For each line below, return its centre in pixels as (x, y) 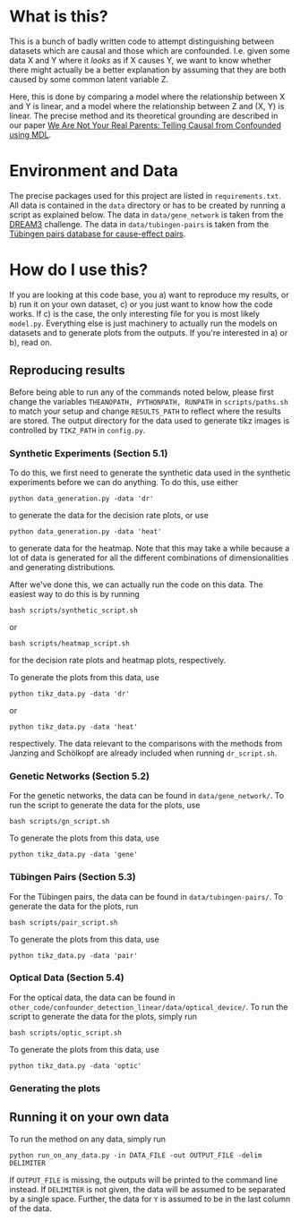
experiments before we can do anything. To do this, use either (124, 482)
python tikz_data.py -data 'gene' (74, 855)
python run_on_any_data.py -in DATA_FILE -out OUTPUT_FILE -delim (136, 1155)
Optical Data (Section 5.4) (67, 978)
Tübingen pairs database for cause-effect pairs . (98, 234)
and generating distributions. (63, 567)
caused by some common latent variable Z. (89, 79)
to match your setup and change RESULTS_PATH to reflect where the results (146, 411)
